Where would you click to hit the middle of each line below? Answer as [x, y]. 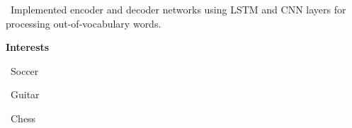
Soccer [25, 70]
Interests [28, 47]
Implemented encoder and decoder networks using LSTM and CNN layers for [178, 9]
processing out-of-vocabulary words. [84, 23]
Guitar [25, 94]
